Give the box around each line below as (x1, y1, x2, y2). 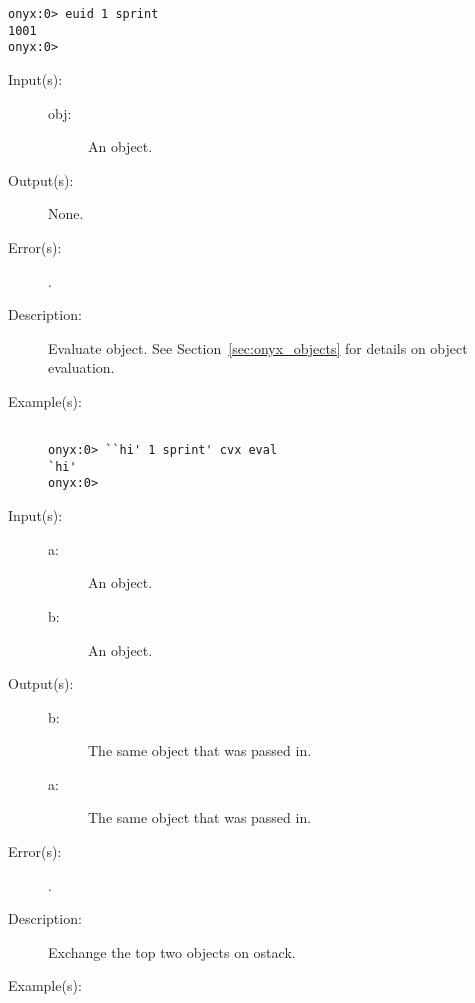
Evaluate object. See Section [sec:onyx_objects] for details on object (48, 337, 468, 358)
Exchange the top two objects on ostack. (48, 941, 296, 962)
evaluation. (48, 357, 115, 378)
